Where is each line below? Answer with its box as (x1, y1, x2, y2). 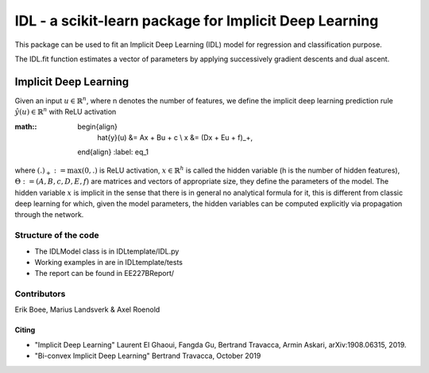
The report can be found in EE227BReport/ (34, 269, 175, 278)
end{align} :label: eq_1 (77, 147, 149, 157)
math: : (14, 122, 37, 131)
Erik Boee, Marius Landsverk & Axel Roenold (14, 305, 160, 314)
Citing (14, 325, 36, 335)
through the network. (14, 210, 84, 220)
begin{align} (77, 122, 118, 131)
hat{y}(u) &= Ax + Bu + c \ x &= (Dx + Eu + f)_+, (97, 133, 253, 142)
